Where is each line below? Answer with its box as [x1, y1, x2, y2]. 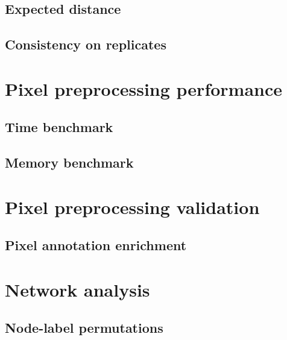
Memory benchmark [5, 153, 134, 172]
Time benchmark [5, 118, 113, 136]
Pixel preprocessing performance [5, 76, 283, 101]
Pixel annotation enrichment [5, 236, 187, 254]
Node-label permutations [5, 318, 163, 337]
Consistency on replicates [5, 35, 166, 54]
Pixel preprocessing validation [5, 194, 260, 219]
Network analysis [5, 277, 150, 301]
